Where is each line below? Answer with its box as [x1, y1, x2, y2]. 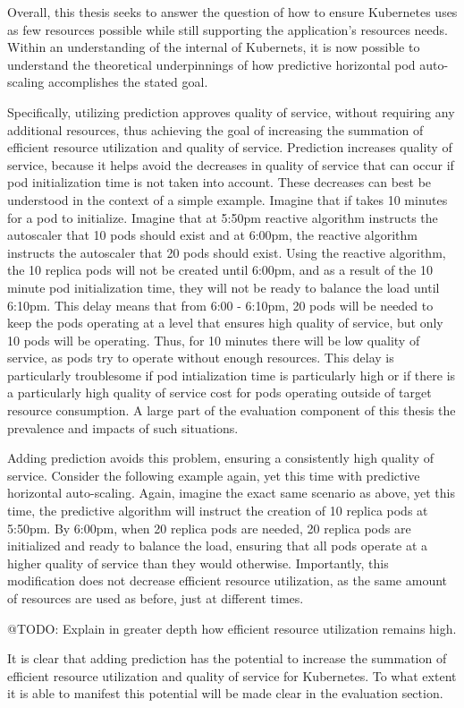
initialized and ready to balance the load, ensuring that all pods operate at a [7, 536, 428, 555]
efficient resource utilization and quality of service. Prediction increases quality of [7, 138, 452, 157]
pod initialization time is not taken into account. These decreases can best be [7, 173, 432, 192]
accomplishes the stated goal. [47, 73, 208, 91]
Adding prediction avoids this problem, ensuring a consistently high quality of [7, 448, 434, 467]
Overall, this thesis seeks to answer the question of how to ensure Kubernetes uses [7, 3, 458, 21]
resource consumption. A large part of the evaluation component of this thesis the [7, 401, 456, 420]
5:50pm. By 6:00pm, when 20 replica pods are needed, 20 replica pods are [7, 518, 411, 537]
